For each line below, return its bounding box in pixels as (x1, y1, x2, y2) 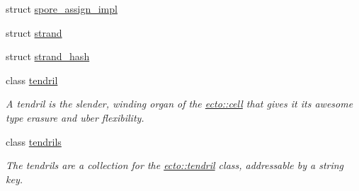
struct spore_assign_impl (6, 1, 118, 16)
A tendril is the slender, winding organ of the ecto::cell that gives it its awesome (6, 96, 353, 111)
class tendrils (6, 134, 62, 149)
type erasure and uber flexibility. (6, 110, 144, 125)
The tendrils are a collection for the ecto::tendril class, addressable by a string (6, 158, 344, 173)
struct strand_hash (6, 49, 90, 64)
